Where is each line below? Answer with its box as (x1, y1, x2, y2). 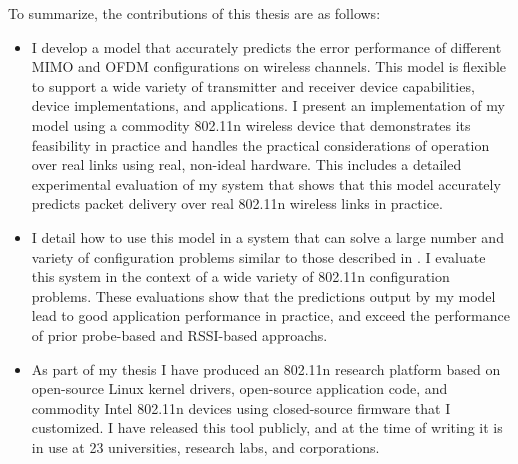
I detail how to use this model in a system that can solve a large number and (31, 226, 504, 247)
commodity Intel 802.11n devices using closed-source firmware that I (31, 397, 451, 418)
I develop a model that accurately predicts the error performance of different (31, 36, 502, 57)
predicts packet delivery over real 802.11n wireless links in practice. (31, 193, 443, 214)
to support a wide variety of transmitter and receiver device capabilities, (31, 75, 475, 96)
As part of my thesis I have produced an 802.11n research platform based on (31, 358, 501, 379)
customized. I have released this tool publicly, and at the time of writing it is (31, 417, 503, 438)
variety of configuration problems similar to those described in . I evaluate (31, 246, 486, 267)
